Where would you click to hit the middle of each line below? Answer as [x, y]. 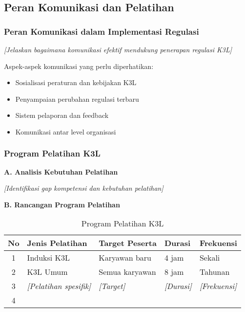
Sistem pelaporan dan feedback [62, 115]
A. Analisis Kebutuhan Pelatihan [61, 171]
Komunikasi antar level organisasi [66, 131]
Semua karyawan [127, 271]
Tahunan [214, 271]
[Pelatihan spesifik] [59, 286]
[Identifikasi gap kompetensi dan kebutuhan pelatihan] [84, 188]
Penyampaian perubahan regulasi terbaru [77, 99]
